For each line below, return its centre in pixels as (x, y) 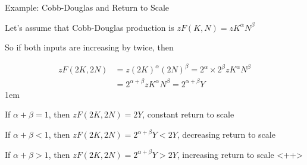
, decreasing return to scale (226, 134)
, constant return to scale (188, 114)
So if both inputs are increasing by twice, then (89, 47)
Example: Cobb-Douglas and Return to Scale (87, 7)
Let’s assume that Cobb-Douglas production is (90, 27)
